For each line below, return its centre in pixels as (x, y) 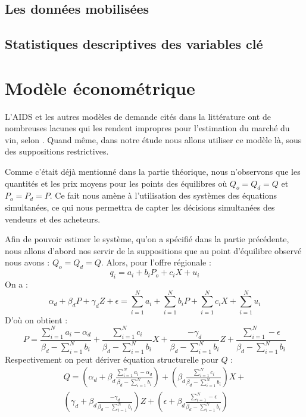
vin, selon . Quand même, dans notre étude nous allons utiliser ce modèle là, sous (153, 139)
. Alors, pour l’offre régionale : (156, 262)
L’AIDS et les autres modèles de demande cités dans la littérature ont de (138, 116)
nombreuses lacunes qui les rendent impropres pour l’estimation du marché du (147, 128)
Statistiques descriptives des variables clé (134, 44)
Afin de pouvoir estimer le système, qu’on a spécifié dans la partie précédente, (147, 239)
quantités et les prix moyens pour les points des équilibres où (116, 183)
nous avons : (27, 262)
